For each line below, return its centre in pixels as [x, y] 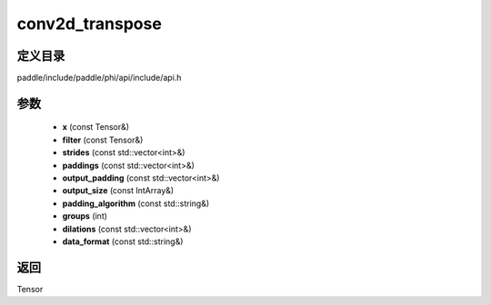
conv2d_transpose [90, 24]
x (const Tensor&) [96, 127]
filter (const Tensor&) [103, 140]
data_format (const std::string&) [123, 241]
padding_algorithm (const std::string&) [136, 203]
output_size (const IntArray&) [118, 191]
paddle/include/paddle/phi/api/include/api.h [99, 78]
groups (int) [85, 216]
